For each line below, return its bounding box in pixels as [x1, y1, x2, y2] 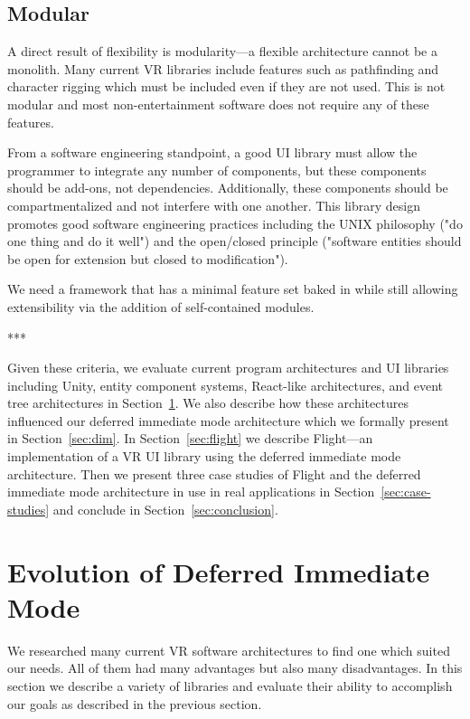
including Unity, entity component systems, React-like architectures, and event [7, 375, 444, 394]
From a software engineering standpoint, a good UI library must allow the [7, 143, 418, 162]
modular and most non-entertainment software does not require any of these [7, 94, 429, 113]
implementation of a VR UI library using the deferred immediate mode [7, 447, 401, 466]
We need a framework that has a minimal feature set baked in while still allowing [7, 279, 458, 298]
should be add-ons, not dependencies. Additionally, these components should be [7, 178, 448, 197]
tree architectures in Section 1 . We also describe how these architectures [7, 393, 409, 412]
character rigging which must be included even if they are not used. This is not [7, 77, 446, 96]
